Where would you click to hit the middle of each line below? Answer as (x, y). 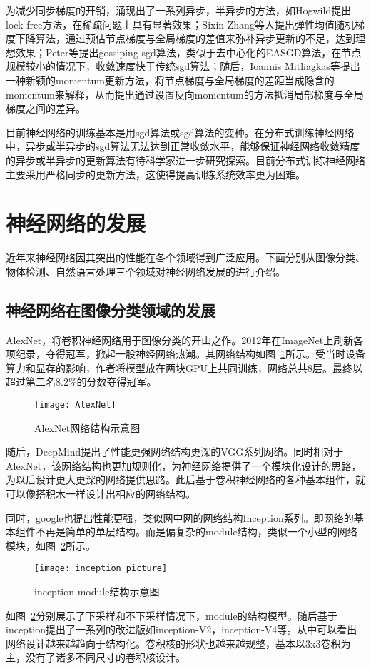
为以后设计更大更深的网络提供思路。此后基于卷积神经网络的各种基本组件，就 (185, 479)
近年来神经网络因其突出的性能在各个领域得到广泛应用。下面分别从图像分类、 (185, 257)
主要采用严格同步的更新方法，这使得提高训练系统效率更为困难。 (156, 174)
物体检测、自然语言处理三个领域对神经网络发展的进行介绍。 (146, 271)
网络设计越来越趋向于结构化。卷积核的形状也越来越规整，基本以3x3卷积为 (178, 643)
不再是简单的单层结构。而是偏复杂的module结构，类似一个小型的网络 (196, 532)
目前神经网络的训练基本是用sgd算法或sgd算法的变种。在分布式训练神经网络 (180, 132)
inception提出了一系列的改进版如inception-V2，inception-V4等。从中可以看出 (182, 629)
